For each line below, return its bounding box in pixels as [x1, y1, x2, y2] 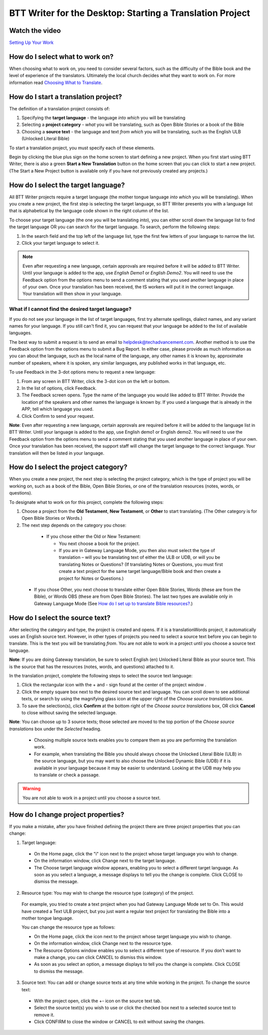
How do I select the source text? [9, 613, 111, 622]
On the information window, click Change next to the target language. [34, 858, 176, 864]
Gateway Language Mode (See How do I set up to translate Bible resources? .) [34, 600, 193, 606]
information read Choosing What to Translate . [9, 80, 103, 86]
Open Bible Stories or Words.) [21, 515, 83, 521]
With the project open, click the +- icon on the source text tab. [34, 998, 161, 1004]
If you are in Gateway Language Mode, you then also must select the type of [59, 547, 215, 553]
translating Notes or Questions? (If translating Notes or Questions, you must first [59, 561, 223, 567]
